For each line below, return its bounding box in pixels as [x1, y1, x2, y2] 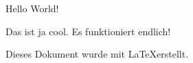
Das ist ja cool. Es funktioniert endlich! [5, 24, 171, 38]
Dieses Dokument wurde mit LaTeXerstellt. [5, 47, 189, 61]
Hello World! [5, 1, 59, 15]
